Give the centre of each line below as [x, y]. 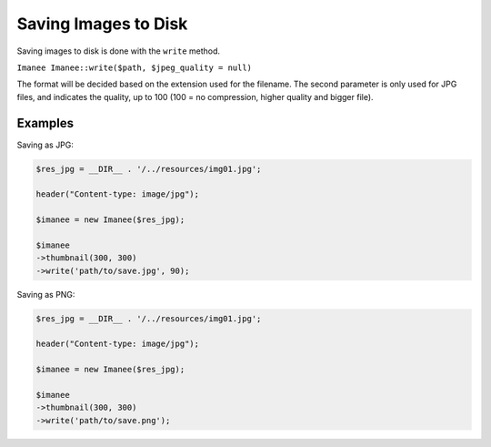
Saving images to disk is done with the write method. [119, 51]
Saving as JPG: [45, 145]
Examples [45, 123]
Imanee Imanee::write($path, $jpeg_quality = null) [135, 67]
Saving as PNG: [46, 294]
